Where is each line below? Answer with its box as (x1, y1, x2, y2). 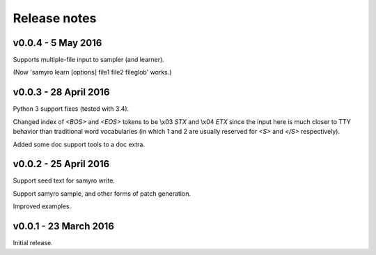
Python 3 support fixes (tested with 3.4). (13, 105, 130, 113)
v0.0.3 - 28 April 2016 (13, 86, 110, 98)
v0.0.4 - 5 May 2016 (13, 37, 102, 49)
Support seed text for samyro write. (13, 176, 115, 185)
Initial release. (13, 239, 53, 247)
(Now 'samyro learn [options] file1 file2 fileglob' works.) (13, 68, 172, 77)
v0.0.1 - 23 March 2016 (13, 220, 115, 233)
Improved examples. (13, 202, 72, 210)
